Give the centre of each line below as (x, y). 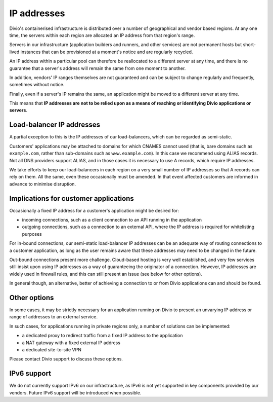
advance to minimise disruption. (42, 184)
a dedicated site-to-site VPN (52, 349)
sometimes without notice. (37, 85)
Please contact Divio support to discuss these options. (66, 359)
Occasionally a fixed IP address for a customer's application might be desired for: (94, 210)
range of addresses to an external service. (54, 317)
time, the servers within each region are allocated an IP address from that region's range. (102, 35)
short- (249, 45)
